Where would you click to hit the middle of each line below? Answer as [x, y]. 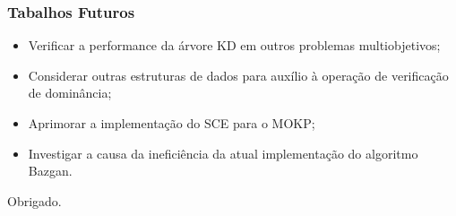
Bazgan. [50, 171]
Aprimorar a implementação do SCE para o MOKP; [172, 123]
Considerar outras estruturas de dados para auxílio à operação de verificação [238, 75]
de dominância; [70, 93]
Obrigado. [34, 200]
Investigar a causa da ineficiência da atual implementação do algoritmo [223, 153]
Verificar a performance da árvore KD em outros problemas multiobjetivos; [234, 45]
